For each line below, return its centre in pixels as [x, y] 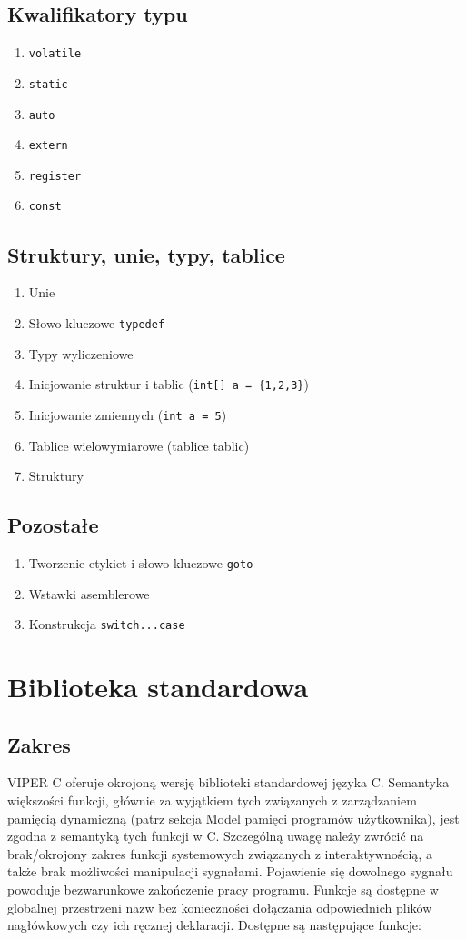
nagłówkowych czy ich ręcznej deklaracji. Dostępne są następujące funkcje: [214, 925]
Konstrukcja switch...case [107, 624]
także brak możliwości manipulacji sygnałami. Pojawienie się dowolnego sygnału [230, 871]
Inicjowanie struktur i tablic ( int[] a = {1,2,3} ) [169, 384]
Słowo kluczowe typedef [97, 322]
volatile [55, 54]
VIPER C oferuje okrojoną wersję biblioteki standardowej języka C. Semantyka [228, 782]
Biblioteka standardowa [158, 686]
